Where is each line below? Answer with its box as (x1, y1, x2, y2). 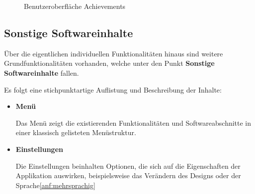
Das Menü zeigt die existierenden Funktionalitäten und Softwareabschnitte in (15, 117, 252, 128)
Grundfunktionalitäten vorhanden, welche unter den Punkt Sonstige (4, 58, 215, 68)
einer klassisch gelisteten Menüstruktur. (15, 127, 136, 138)
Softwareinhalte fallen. (4, 67, 79, 78)
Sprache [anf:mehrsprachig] (15, 180, 95, 190)
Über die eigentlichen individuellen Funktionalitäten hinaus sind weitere (4, 48, 223, 58)
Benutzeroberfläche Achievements (24, 1, 126, 11)
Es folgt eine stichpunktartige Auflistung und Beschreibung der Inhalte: (4, 84, 222, 95)
